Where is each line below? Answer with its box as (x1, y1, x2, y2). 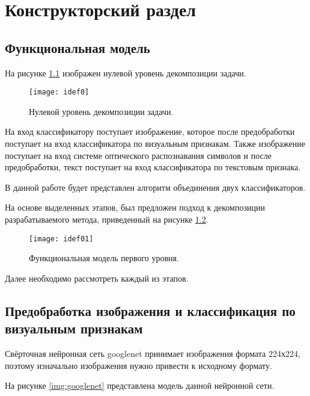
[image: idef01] (29, 234, 94, 243)
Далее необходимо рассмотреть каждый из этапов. (5, 271, 189, 284)
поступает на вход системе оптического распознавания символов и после (5, 149, 272, 161)
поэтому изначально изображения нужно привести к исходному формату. (5, 359, 272, 371)
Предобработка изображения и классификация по (5, 301, 296, 320)
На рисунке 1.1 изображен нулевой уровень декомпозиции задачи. (5, 66, 246, 79)
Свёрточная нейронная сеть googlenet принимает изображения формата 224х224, (5, 347, 300, 360)
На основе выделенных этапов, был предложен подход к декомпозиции (5, 201, 265, 214)
